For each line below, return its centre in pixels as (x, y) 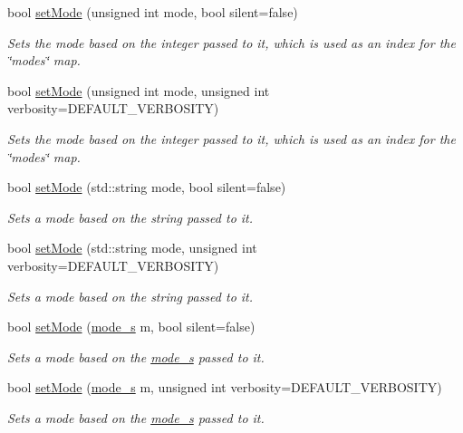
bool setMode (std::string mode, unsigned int (132, 248)
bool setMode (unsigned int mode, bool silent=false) (153, 12)
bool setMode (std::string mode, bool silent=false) (147, 187)
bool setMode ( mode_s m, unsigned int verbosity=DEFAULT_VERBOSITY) (225, 387)
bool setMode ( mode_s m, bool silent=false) (131, 327)
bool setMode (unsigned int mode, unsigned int (139, 90)
